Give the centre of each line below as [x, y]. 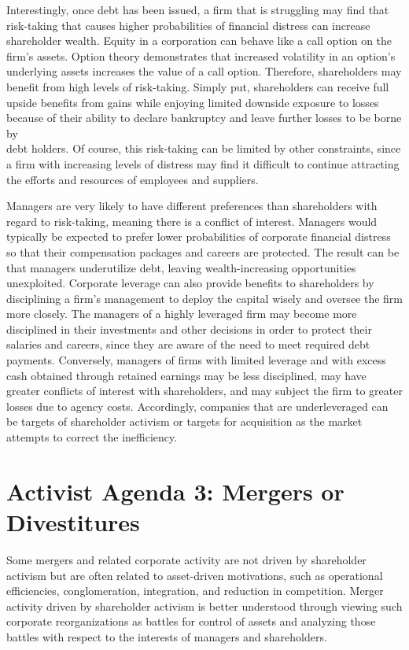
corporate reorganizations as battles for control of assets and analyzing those [191, 621]
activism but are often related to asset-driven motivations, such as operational [195, 575]
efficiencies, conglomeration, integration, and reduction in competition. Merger [195, 591]
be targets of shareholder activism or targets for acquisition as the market [184, 421]
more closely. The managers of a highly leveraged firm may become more [182, 314]
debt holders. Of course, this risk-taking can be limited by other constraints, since [204, 148]
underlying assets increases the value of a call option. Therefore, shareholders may [204, 71]
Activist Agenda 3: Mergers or [175, 491]
